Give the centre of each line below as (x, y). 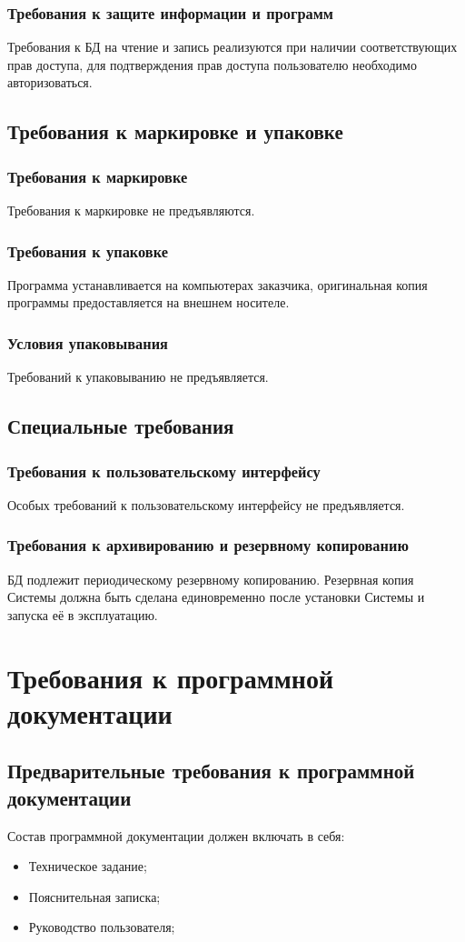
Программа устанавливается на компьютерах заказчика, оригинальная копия (218, 284)
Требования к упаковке (88, 251)
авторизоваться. (50, 82)
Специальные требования (121, 426)
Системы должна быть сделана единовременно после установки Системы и (216, 597)
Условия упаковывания (88, 342)
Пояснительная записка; (94, 896)
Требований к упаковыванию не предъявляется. (138, 377)
